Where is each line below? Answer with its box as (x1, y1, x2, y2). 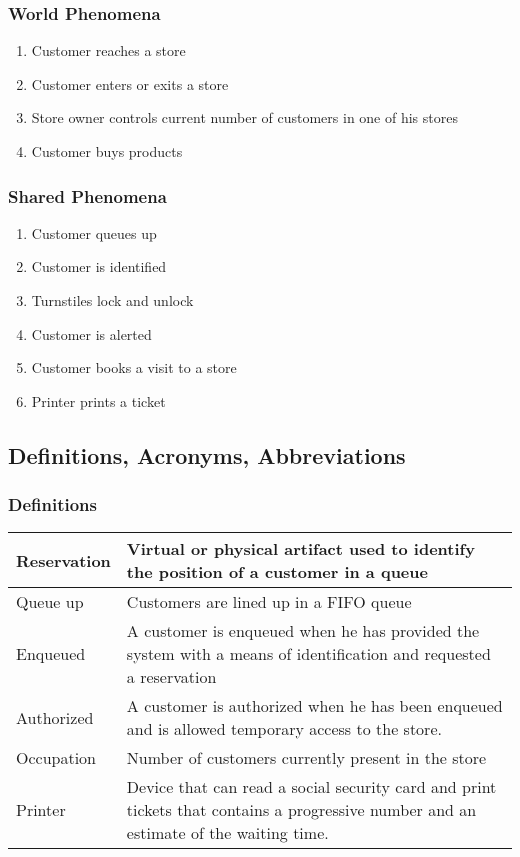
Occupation (16, 746, 97, 770)
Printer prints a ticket (31, 390, 166, 411)
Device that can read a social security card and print (126, 775, 497, 799)
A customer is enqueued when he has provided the (126, 619, 480, 643)
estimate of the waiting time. (126, 821, 329, 845)
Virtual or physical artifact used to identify (126, 537, 475, 561)
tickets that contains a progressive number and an (126, 798, 477, 822)
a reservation (126, 665, 217, 689)
